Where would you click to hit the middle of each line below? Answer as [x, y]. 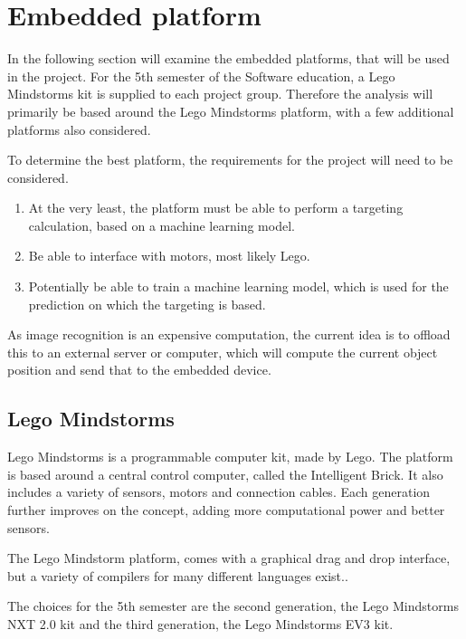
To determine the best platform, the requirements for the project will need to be [230, 160]
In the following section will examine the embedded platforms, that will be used [228, 58]
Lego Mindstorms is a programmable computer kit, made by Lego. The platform [230, 457]
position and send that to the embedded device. [139, 370]
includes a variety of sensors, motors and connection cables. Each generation [219, 492]
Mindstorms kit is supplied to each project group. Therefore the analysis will [220, 94]
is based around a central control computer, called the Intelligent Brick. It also [225, 474]
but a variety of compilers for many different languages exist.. [178, 575]
